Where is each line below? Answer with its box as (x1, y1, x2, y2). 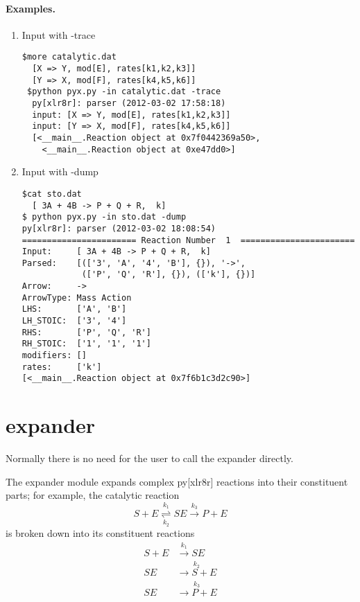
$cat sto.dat (22, 188, 82, 199)
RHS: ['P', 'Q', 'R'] (22, 327, 151, 337)
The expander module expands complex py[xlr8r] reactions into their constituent (6, 474, 348, 488)
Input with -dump (22, 164, 98, 179)
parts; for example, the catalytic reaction (6, 488, 180, 502)
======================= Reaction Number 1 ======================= (22, 235, 355, 245)
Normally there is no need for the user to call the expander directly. (6, 451, 293, 466)
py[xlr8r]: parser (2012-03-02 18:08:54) (22, 223, 216, 233)
